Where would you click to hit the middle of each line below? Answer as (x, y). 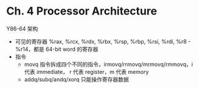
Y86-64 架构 (22, 28)
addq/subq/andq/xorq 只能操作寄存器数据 (76, 79)
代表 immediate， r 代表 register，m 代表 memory (86, 71)
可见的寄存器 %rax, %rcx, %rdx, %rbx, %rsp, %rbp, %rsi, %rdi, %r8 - (103, 41)
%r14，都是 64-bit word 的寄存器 (57, 49)
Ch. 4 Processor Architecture (82, 11)
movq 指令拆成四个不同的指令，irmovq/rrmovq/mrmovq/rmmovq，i (109, 64)
